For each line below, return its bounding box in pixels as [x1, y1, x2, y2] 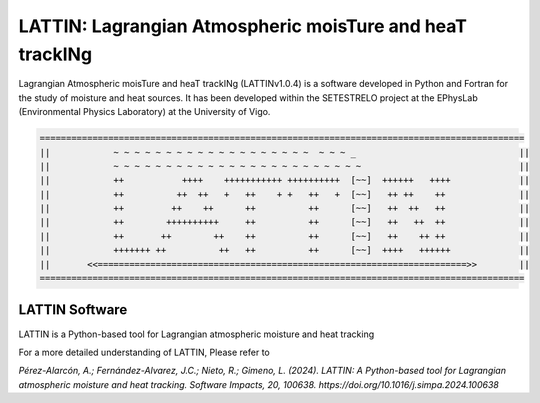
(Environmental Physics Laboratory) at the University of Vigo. [18, 106, 271, 118]
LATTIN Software [18, 301, 128, 319]
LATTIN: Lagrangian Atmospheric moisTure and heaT [18, 15, 468, 37]
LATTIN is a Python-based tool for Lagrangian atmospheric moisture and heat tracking [18, 328, 375, 340]
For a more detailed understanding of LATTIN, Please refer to [18, 346, 270, 358]
